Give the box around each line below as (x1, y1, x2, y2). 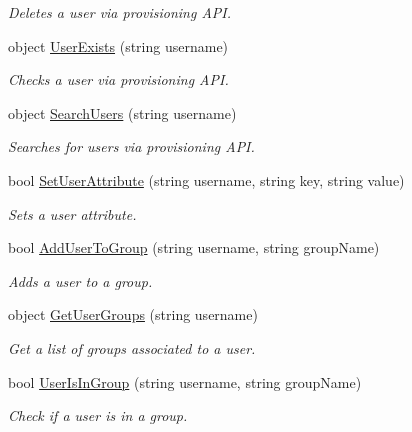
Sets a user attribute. (8, 203, 137, 224)
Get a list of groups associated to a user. (8, 337, 256, 358)
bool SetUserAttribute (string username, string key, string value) (8, 169, 405, 190)
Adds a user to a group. (8, 270, 153, 291)
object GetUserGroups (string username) (8, 304, 258, 325)
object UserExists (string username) (8, 35, 229, 56)
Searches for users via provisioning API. (8, 136, 255, 157)
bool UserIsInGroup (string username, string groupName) (8, 371, 362, 392)
